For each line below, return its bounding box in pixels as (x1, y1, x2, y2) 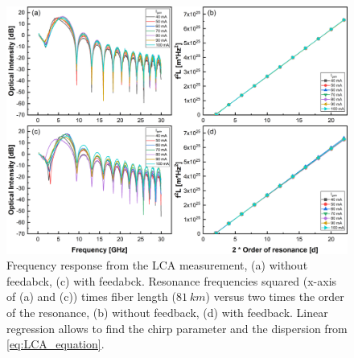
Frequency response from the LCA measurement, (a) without (6, 257, 308, 274)
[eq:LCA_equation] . (6, 335, 105, 352)
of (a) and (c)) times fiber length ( (6, 288, 176, 305)
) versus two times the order (205, 288, 344, 305)
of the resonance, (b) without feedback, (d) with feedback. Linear (6, 304, 328, 321)
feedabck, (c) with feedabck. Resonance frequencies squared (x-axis (6, 272, 337, 289)
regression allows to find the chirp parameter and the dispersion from (6, 319, 348, 336)
